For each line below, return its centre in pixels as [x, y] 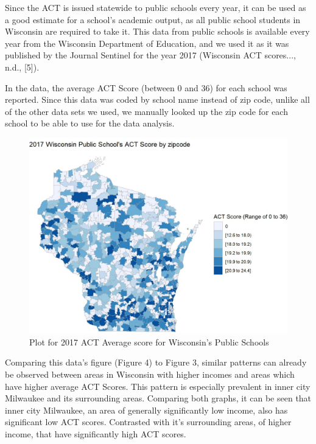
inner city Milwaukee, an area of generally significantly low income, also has [146, 410]
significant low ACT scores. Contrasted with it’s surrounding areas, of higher [148, 422]
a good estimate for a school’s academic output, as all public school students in [153, 19]
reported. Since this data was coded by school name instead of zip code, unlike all [157, 99]
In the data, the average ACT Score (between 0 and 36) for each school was [146, 87]
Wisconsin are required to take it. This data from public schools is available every [157, 31]
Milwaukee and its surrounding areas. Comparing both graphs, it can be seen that [158, 398]
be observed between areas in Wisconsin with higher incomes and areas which [150, 374]
